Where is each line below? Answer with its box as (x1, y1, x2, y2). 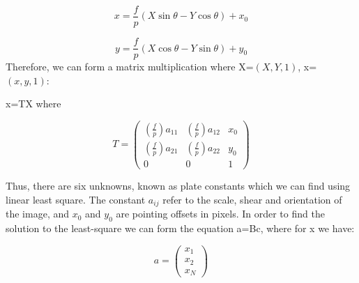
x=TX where (6, 96, 61, 111)
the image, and (6, 206, 69, 221)
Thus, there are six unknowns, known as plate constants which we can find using (6, 178, 351, 193)
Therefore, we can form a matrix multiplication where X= (6, 59, 254, 74)
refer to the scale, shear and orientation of (162, 192, 342, 206)
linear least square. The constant (6, 192, 146, 206)
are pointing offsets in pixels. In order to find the (116, 206, 325, 221)
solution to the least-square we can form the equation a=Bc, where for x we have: (6, 220, 355, 235)
